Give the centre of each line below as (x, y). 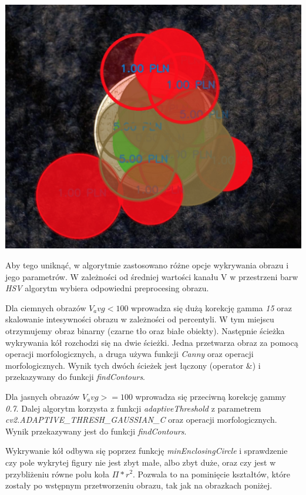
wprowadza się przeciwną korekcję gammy (211, 396)
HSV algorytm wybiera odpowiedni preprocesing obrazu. (107, 288)
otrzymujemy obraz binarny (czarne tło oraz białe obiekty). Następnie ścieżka (145, 330)
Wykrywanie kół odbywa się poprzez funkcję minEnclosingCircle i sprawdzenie (147, 451)
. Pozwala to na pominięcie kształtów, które (211, 474)
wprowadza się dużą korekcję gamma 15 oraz (211, 307)
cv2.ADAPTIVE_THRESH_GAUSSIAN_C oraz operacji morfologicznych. (141, 420)
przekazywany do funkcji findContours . (75, 377)
